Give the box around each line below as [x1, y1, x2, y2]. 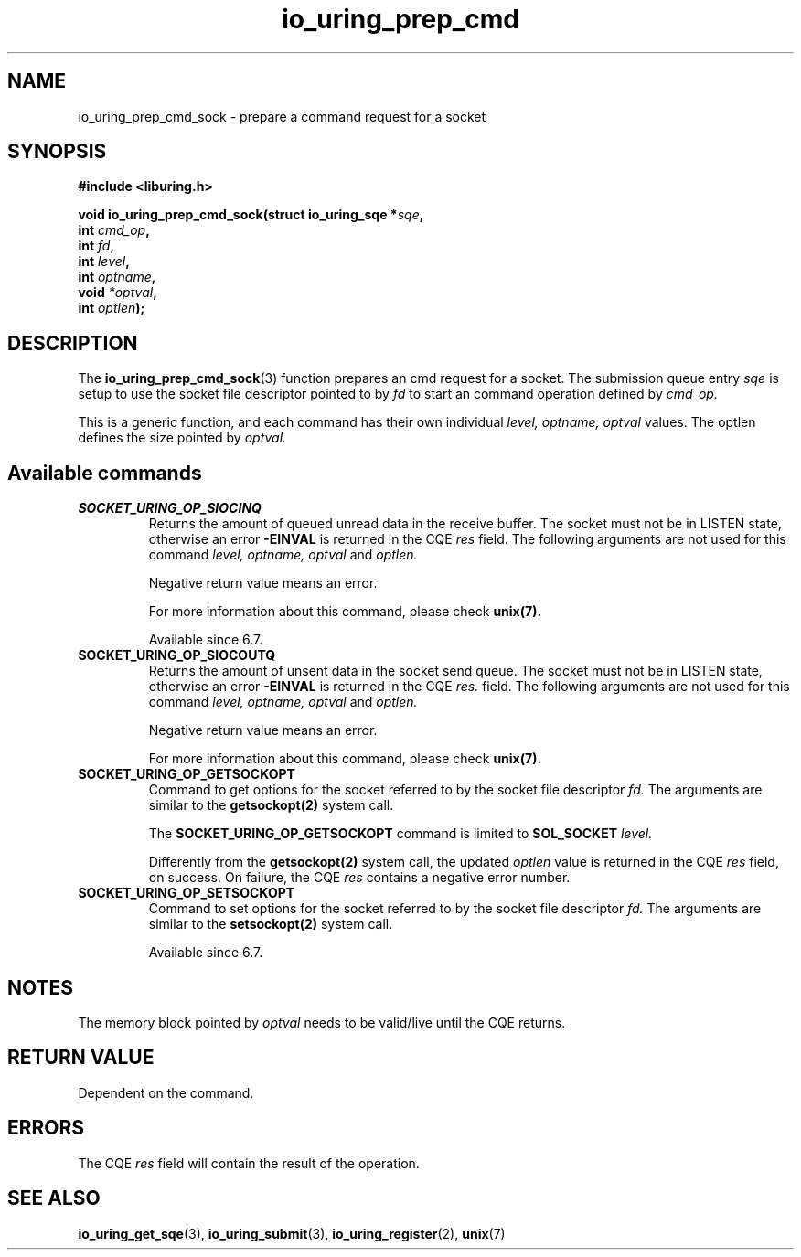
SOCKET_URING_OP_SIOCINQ [78, 500, 262, 517]
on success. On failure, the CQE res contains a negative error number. [148, 869, 571, 886]
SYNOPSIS [7, 140, 107, 164]
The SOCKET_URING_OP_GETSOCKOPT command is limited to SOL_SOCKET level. [148, 826, 653, 842]
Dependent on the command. [78, 1084, 254, 1101]
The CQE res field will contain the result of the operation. [78, 1155, 420, 1171]
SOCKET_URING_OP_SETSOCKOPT [78, 885, 295, 901]
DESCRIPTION [7, 331, 138, 355]
